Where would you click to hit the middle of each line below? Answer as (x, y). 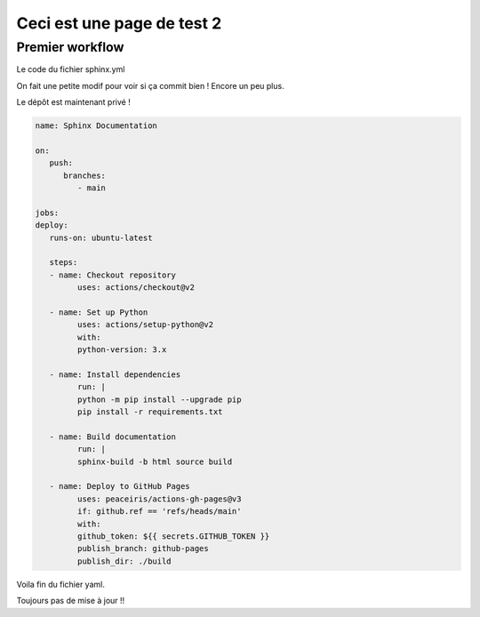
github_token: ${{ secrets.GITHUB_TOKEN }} (173, 537)
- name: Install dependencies (115, 374)
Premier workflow (70, 47)
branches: (85, 175)
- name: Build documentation (113, 437)
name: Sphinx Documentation (96, 126)
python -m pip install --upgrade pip (159, 399)
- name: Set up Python (99, 313)
